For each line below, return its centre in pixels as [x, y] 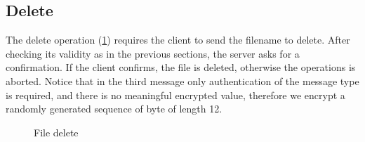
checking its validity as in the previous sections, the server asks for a [153, 53]
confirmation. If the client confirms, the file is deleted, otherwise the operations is [181, 67]
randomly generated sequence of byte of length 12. [114, 109]
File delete [56, 132]
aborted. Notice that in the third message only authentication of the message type [182, 80]
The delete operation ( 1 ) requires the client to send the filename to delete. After [178, 40]
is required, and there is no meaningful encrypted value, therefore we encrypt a [175, 95]
